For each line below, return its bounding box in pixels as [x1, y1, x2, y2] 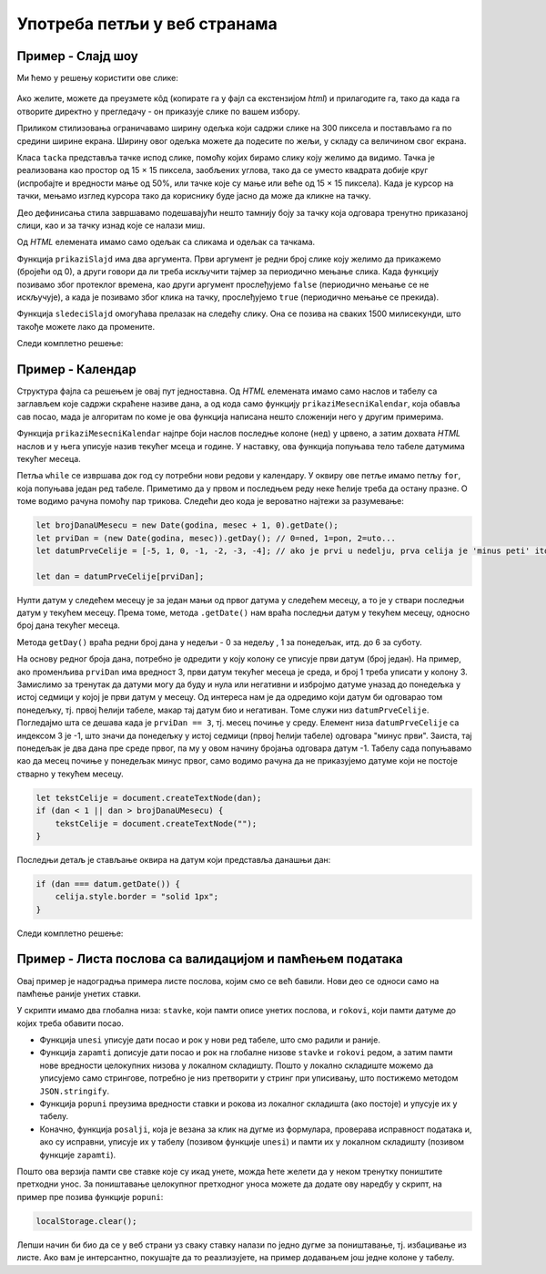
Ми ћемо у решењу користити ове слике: [16, 73, 179, 84]
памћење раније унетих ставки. [16, 988, 141, 999]
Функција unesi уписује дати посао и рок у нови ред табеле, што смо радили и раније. [39, 1034, 381, 1045]
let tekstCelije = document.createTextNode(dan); [35, 793, 262, 803]
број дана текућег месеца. [16, 620, 120, 631]
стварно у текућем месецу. [16, 768, 125, 779]
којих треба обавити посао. [16, 1017, 125, 1029]
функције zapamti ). [39, 1149, 116, 1160]
